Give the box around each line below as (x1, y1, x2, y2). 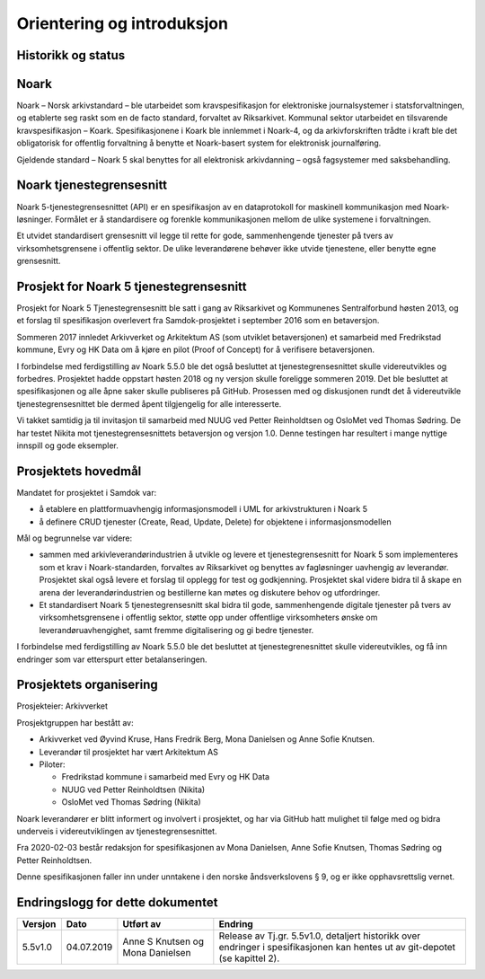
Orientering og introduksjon (16, 13, 229, 33)
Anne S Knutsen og (122, 935, 205, 948)
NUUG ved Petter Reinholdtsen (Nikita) (61, 784, 206, 795)
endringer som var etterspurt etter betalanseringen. (16, 654, 207, 665)
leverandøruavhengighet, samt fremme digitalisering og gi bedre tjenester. (39, 624, 314, 635)
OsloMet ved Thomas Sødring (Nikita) (61, 797, 201, 807)
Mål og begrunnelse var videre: (16, 533, 133, 543)
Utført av (122, 918, 162, 930)
